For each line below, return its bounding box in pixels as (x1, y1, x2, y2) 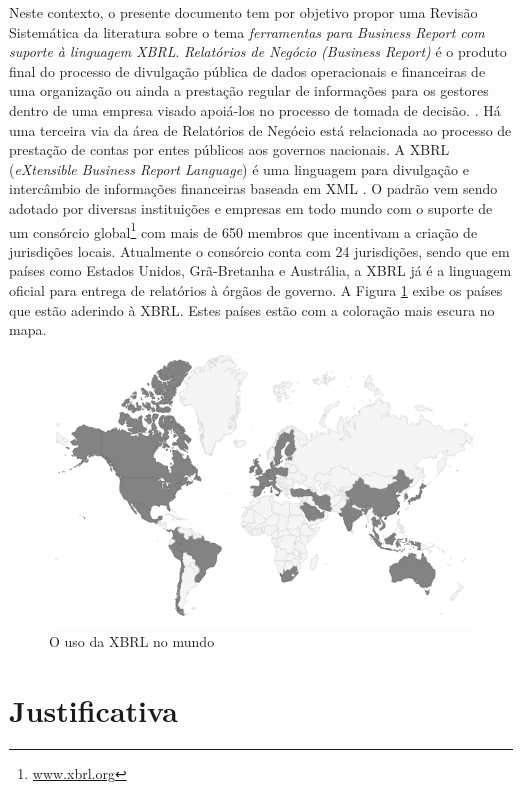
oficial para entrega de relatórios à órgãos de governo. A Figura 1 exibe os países (9, 279, 503, 300)
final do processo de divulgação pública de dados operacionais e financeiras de (9, 60, 486, 81)
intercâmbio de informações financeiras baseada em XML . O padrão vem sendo (9, 178, 498, 199)
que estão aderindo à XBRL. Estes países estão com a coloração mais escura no (9, 299, 495, 320)
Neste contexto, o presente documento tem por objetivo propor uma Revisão (9, 2, 478, 22)
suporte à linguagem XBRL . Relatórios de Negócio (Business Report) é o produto (9, 41, 507, 62)
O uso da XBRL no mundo (49, 630, 215, 651)
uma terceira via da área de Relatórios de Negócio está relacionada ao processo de (9, 119, 512, 140)
